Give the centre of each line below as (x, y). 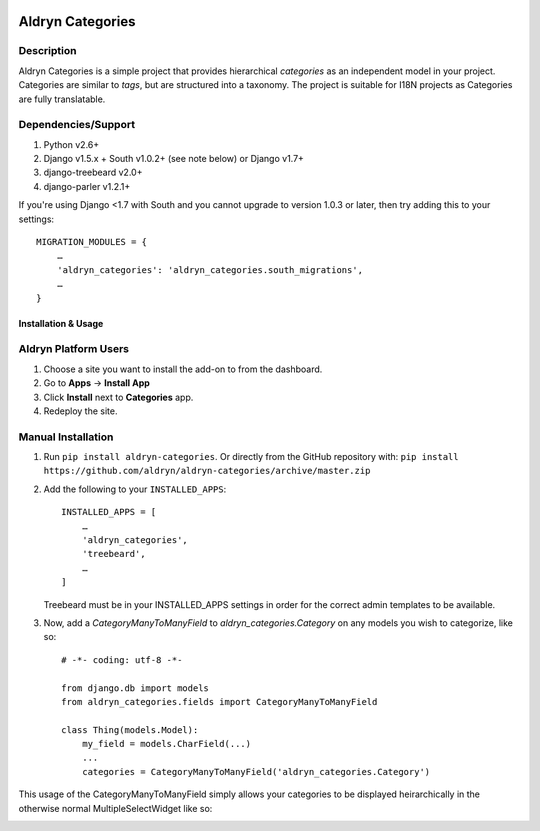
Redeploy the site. (80, 411)
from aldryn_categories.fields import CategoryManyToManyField (219, 701)
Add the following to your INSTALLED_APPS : (135, 489)
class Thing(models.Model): (130, 729)
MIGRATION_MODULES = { (92, 242)
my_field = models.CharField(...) (166, 744)
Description (47, 51)
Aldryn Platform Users (74, 349)
